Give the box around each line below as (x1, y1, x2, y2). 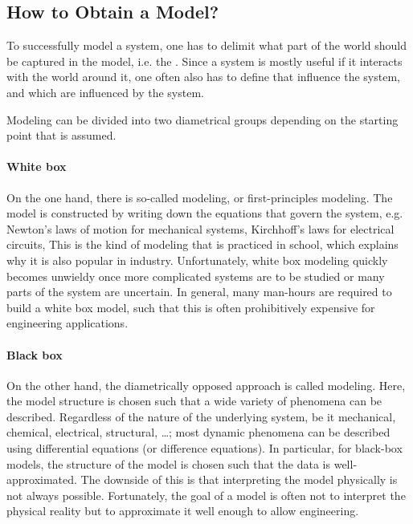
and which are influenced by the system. (6, 83, 204, 100)
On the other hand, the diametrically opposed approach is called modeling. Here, (6, 376, 406, 393)
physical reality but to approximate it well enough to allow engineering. (6, 502, 359, 519)
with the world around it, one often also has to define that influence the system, (6, 68, 400, 85)
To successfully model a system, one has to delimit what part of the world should (6, 37, 407, 54)
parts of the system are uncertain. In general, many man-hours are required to (6, 283, 392, 300)
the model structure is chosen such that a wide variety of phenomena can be (6, 392, 382, 409)
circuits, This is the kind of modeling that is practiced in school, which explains (6, 236, 399, 253)
